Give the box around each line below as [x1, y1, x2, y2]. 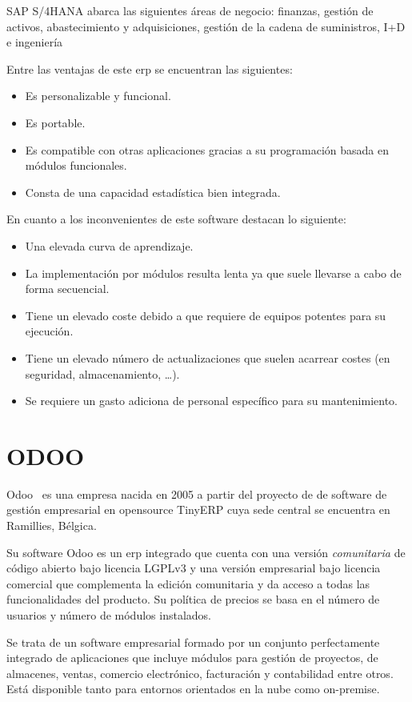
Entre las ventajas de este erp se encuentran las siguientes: [6, 60, 293, 77]
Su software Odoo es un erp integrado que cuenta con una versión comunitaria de [6, 544, 406, 560]
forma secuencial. [25, 280, 110, 297]
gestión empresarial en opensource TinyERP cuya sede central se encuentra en [6, 501, 390, 518]
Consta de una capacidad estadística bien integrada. [25, 183, 281, 200]
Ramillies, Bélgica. [6, 517, 97, 533]
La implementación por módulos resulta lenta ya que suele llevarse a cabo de [25, 264, 402, 281]
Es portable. [25, 114, 86, 130]
